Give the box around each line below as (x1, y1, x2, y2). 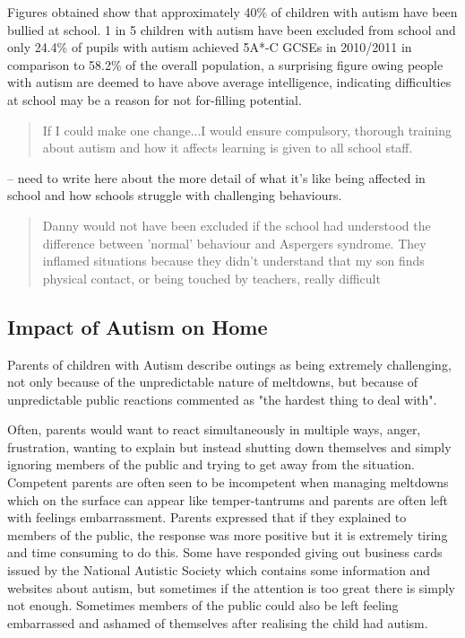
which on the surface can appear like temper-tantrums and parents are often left (7, 490, 449, 509)
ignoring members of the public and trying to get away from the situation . (7, 455, 415, 474)
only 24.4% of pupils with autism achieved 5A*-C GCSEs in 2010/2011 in (7, 38, 412, 57)
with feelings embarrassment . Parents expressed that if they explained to (7, 508, 407, 527)
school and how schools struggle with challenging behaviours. (7, 186, 342, 205)
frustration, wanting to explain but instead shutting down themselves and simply (7, 437, 452, 456)
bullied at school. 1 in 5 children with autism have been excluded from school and (7, 20, 456, 39)
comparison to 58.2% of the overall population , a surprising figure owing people (7, 55, 443, 74)
